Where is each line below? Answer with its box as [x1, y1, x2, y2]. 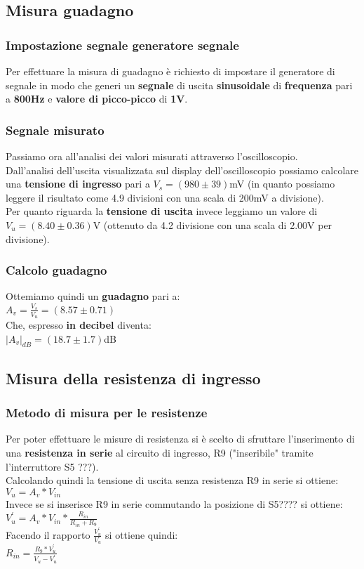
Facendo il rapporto [6, 527, 90, 542]
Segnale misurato [6, 121, 105, 138]
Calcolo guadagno [6, 261, 107, 279]
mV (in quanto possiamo [229, 176, 335, 191]
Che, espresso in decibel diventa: [6, 317, 151, 332]
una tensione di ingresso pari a [6, 176, 150, 191]
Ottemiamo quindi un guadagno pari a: [6, 289, 180, 303]
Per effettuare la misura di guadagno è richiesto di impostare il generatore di [6, 64, 335, 78]
